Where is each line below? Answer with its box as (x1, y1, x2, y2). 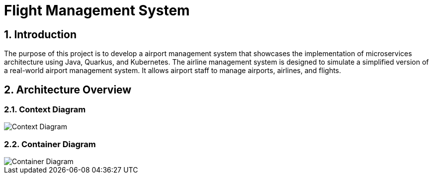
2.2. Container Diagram (4, 139, 96, 149)
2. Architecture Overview (4, 83, 132, 96)
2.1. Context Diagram (4, 104, 86, 115)
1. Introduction (4, 28, 77, 41)
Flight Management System (4, 2, 190, 19)
